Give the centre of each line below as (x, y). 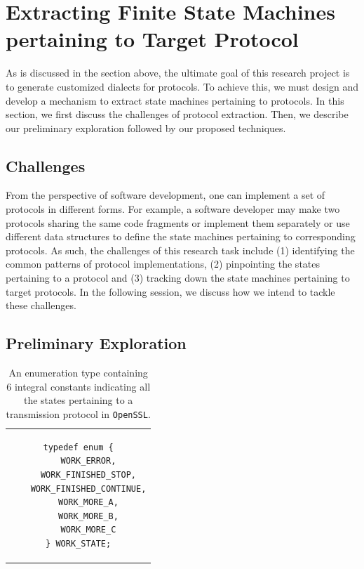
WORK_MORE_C (88, 530)
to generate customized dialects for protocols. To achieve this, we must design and (182, 86)
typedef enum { (78, 447)
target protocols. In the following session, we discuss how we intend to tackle (170, 291)
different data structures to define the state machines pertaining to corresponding (181, 236)
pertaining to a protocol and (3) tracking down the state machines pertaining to (178, 278)
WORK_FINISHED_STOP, (88, 475)
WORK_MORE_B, (88, 516)
